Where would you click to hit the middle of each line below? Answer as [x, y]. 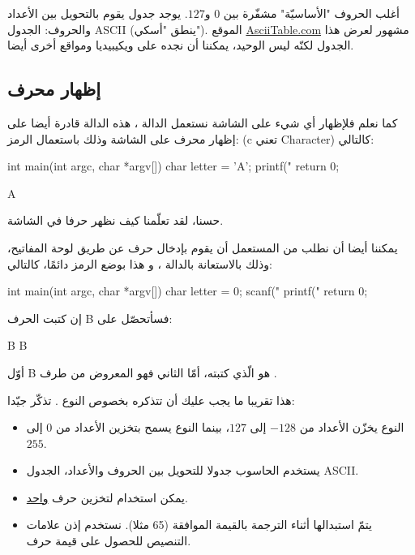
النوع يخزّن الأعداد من [352, 427]
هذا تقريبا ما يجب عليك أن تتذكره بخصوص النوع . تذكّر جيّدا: [151, 400]
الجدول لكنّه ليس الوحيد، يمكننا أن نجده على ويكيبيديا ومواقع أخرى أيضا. [181, 45]
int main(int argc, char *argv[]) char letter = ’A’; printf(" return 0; [173, 166]
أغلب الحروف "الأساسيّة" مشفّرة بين [311, 13]
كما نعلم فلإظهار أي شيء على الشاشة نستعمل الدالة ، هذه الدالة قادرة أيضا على [203, 122]
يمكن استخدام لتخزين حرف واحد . [107, 497]
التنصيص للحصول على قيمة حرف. [109, 541]
